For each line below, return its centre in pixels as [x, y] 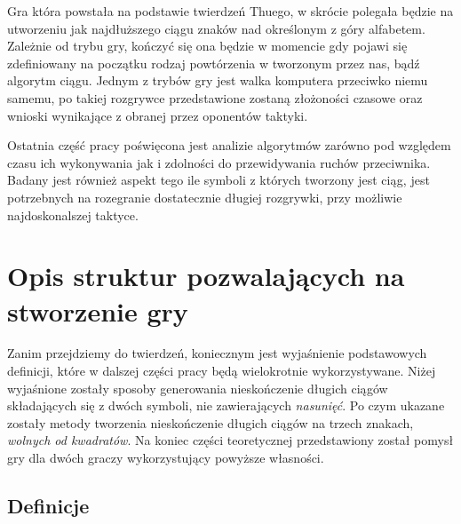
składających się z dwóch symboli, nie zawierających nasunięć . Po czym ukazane [226, 405]
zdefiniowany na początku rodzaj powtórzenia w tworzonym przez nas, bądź [214, 63]
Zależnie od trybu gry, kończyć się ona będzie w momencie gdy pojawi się [207, 46]
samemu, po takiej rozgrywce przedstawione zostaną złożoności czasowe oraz [215, 97]
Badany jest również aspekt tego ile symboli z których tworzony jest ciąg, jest [219, 180]
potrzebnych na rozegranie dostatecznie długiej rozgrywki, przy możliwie [205, 197]
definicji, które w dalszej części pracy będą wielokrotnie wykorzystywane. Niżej [222, 371]
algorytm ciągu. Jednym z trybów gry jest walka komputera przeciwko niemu [218, 80]
